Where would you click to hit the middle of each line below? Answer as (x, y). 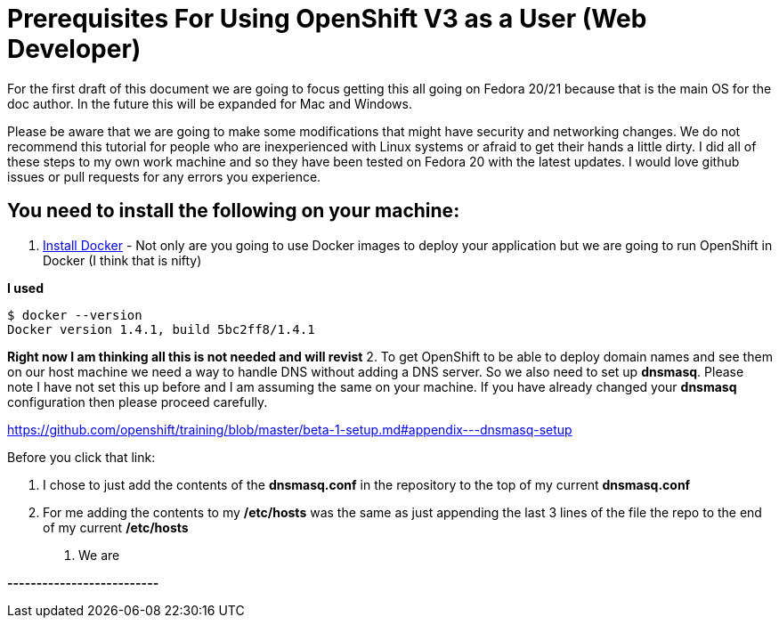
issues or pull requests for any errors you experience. (164, 176)
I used (25, 288)
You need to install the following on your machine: (234, 211)
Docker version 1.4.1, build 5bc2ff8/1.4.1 (161, 329)
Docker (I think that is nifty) (122, 260)
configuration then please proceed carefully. (138, 402)
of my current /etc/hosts (116, 527)
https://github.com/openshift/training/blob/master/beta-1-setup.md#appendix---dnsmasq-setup (290, 429)
